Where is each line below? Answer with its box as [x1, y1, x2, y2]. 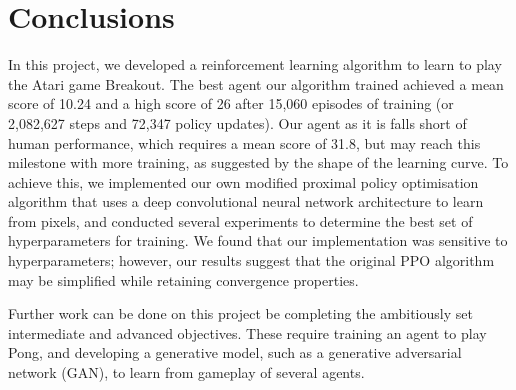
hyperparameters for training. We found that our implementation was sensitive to [8, 230, 508, 251]
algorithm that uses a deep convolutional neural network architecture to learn [8, 191, 484, 212]
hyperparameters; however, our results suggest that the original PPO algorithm [8, 250, 495, 271]
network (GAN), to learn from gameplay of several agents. [8, 362, 365, 383]
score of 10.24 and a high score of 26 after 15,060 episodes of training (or [8, 93, 454, 114]
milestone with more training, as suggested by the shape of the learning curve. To [8, 152, 509, 173]
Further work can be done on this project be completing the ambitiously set [8, 303, 473, 324]
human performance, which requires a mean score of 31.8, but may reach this [8, 132, 481, 153]
